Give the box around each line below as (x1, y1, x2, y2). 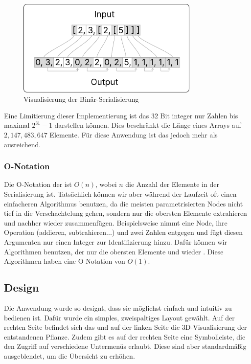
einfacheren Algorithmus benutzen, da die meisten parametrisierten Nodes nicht (4, 198, 243, 208)
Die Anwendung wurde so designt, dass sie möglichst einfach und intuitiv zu (4, 302, 232, 313)
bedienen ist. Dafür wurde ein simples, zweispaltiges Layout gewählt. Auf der (4, 312, 235, 322)
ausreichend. (4, 139, 41, 149)
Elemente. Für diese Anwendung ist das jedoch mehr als (49, 129, 218, 139)
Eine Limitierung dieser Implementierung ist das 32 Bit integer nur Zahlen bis (4, 110, 238, 120)
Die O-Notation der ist (4, 179, 72, 189)
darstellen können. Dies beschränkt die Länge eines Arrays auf (54, 120, 241, 130)
